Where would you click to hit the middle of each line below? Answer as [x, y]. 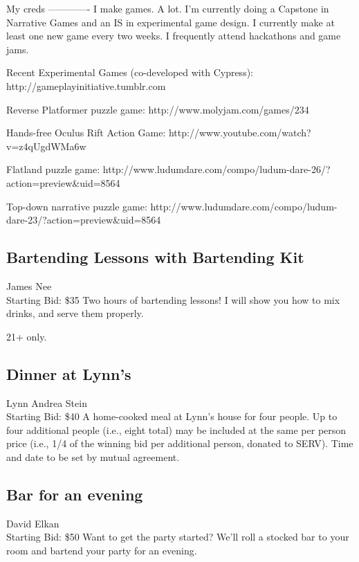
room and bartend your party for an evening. [102, 550]
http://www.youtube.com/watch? [240, 133]
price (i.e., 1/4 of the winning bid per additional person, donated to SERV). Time [180, 443]
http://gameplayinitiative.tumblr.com [86, 85]
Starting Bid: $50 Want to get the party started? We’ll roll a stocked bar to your [178, 537]
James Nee [29, 285]
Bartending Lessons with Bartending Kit [155, 257]
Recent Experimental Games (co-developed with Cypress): [130, 72]
